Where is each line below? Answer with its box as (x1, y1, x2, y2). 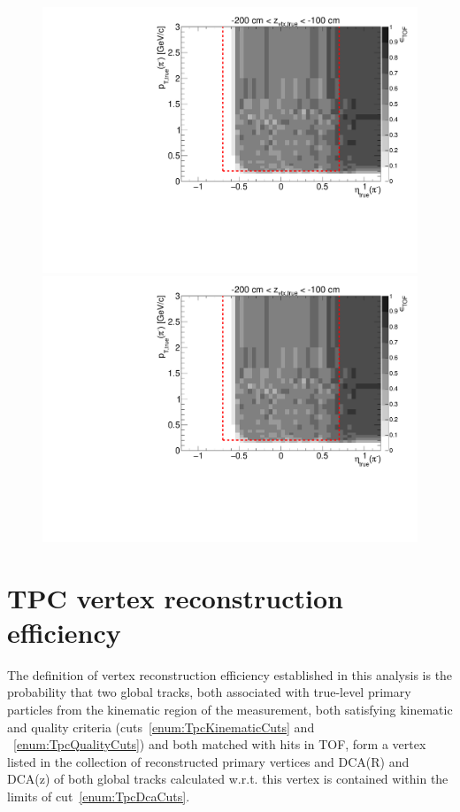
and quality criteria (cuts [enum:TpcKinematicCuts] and (7, 717, 315, 736)
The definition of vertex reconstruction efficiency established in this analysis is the (7, 665, 453, 684)
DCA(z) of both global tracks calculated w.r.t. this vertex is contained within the (7, 769, 448, 788)
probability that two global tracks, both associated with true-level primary (7, 683, 411, 701)
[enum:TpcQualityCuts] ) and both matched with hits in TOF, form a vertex (13, 735, 426, 754)
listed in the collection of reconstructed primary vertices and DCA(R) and (7, 752, 410, 770)
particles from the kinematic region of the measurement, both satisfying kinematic (7, 700, 453, 718)
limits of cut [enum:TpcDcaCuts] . (7, 786, 190, 805)
